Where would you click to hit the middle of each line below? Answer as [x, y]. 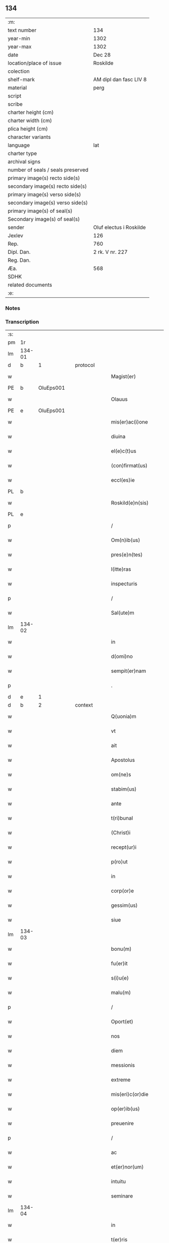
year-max [20, 47]
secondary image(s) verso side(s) [48, 203]
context [84, 705]
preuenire [122, 1123]
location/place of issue [35, 63]
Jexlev [16, 236]
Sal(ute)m [123, 613]
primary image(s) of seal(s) [40, 211]
